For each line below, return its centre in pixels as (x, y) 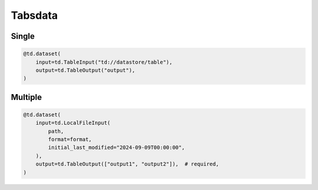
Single (23, 36)
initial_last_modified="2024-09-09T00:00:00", (116, 148)
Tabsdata (34, 15)
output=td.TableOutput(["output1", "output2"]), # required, (127, 164)
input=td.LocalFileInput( (73, 123)
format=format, (70, 139)
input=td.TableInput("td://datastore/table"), (104, 62)
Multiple (26, 97)
